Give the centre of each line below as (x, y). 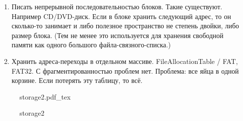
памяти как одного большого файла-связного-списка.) (91, 45)
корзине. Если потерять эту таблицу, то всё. (77, 80)
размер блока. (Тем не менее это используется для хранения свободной (118, 35)
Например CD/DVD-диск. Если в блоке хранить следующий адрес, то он (121, 16)
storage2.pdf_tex (45, 96)
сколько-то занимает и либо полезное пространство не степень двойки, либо (125, 26)
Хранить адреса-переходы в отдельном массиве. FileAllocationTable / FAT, (125, 61)
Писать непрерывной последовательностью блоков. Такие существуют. (117, 6)
